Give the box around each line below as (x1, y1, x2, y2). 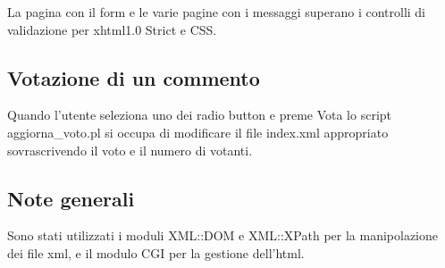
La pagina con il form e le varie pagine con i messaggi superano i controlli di (7, 3, 426, 21)
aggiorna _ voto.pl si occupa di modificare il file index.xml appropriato (7, 122, 389, 141)
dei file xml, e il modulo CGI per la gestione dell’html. (7, 243, 305, 262)
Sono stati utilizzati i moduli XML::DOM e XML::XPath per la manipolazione (7, 226, 439, 245)
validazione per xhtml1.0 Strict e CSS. (7, 20, 217, 38)
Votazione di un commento (7, 63, 260, 91)
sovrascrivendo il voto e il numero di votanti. (7, 140, 253, 159)
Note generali (7, 184, 135, 212)
